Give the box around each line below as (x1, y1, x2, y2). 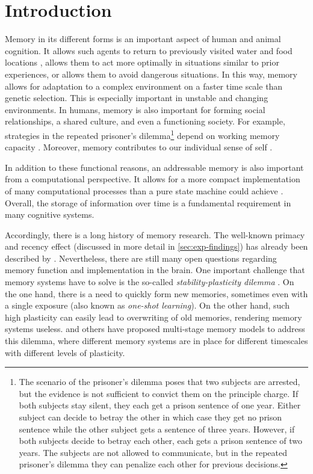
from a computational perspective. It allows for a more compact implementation (5, 173, 300, 185)
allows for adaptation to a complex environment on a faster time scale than (5, 79, 283, 92)
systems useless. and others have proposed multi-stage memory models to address (5, 322, 305, 335)
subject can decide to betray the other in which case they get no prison (19, 411, 282, 423)
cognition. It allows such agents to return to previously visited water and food (5, 44, 293, 57)
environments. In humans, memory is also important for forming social (5, 103, 265, 115)
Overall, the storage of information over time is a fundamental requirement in (5, 196, 291, 209)
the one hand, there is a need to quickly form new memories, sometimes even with (5, 287, 308, 300)
